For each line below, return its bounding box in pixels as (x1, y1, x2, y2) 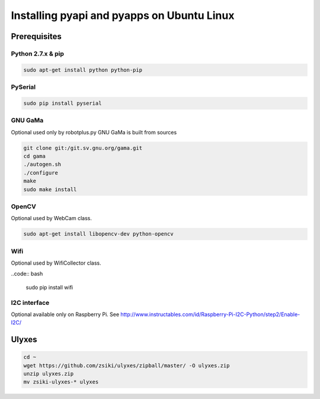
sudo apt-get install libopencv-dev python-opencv (23, 231, 174, 237)
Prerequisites (11, 31, 62, 41)
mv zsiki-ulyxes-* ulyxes (23, 379, 99, 385)
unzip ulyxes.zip (23, 371, 74, 377)
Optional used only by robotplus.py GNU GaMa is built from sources (11, 128, 177, 136)
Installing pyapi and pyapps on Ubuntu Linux (11, 9, 235, 22)
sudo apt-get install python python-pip (23, 66, 142, 73)
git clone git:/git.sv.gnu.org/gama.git (23, 144, 142, 151)
